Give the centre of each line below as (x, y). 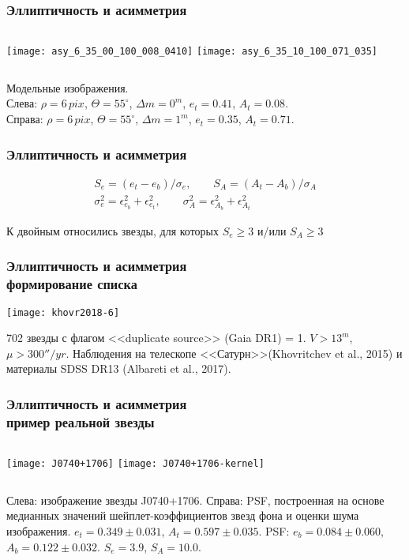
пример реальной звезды (81, 421)
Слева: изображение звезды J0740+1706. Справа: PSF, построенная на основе (195, 500)
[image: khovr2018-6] (63, 312)
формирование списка (72, 284)
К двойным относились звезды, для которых (113, 230)
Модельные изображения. (68, 87)
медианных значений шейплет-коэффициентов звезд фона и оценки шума (183, 515)
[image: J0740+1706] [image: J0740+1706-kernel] (135, 464)
